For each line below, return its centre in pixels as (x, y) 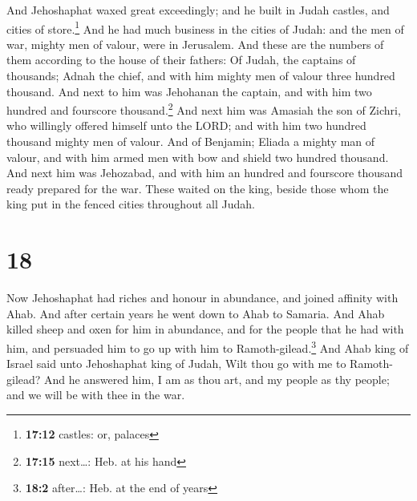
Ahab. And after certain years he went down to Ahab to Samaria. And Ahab (196, 313)
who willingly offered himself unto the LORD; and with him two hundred (186, 125)
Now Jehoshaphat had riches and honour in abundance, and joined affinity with (202, 298)
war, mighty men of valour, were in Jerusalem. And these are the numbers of (195, 44)
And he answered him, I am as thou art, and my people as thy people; (217, 379)
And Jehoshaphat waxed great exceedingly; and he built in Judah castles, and (198, 10)
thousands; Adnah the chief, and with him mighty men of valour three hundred (201, 76)
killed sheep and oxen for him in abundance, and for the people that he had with (205, 329)
